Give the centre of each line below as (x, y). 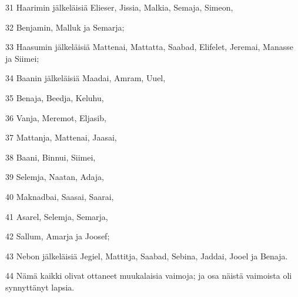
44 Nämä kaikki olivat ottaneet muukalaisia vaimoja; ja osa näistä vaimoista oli (149, 276)
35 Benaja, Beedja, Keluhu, (55, 97)
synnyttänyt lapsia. (40, 287)
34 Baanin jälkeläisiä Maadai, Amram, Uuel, (86, 78)
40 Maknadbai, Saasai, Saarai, (60, 196)
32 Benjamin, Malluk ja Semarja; (65, 27)
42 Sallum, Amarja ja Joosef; (58, 236)
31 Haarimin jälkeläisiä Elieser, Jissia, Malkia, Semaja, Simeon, (119, 7)
